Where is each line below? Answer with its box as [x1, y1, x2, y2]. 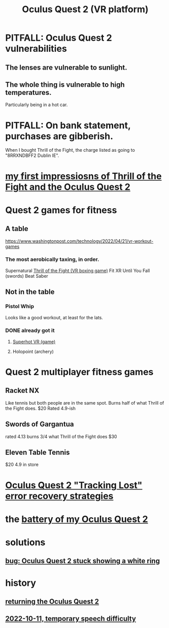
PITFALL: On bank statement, [5, 119, 131, 131]
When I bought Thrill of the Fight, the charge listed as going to [5, 147, 136, 153]
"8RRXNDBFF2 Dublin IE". [5, 152, 59, 158]
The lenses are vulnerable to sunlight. [5, 63, 128, 72]
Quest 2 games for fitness [5, 204, 117, 216]
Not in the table [5, 288, 55, 296]
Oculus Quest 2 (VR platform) [22, 4, 149, 15]
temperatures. [5, 88, 52, 97]
